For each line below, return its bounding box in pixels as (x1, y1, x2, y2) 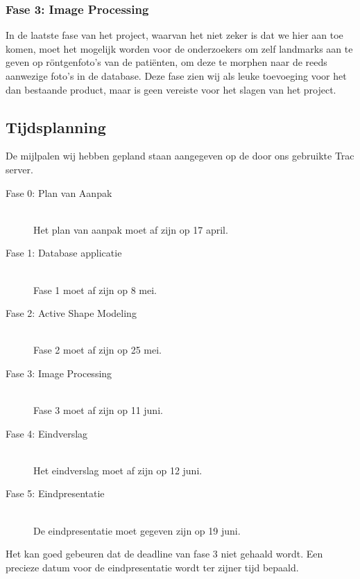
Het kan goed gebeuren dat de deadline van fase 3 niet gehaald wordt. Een (6, 546, 323, 561)
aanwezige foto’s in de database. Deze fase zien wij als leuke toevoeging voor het (6, 69, 347, 83)
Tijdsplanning (6, 116, 106, 137)
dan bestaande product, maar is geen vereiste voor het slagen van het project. (6, 82, 336, 96)
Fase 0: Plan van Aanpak (6, 185, 112, 200)
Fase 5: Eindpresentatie (6, 486, 105, 501)
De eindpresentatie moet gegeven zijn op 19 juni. (33, 523, 241, 537)
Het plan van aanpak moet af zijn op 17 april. (33, 222, 228, 236)
